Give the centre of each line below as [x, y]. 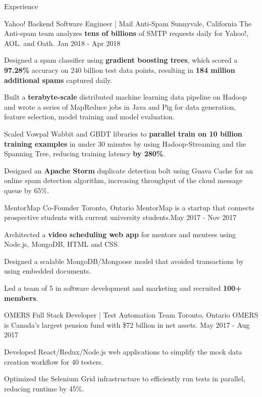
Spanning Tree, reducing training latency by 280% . [85, 153]
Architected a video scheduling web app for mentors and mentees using [120, 234]
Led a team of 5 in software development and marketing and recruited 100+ [123, 288]
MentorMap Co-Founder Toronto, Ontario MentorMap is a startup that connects [129, 207]
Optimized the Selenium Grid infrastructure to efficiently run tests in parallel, [125, 379]
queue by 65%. [27, 190]
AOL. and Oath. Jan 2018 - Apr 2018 [62, 43]
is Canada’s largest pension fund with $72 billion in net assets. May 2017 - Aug [127, 324]
